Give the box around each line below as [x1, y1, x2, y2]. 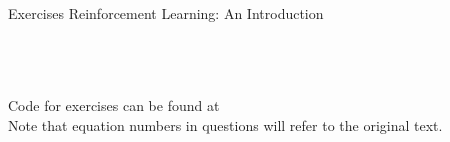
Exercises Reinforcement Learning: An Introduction [8, 3, 324, 23]
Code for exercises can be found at [8, 95, 220, 116]
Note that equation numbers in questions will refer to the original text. [8, 114, 443, 135]
